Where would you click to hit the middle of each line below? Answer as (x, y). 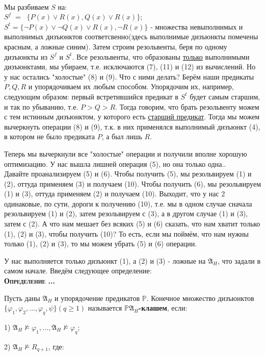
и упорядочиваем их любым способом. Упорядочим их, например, (131, 86)
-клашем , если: (163, 308)
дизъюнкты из (26, 56)
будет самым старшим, (225, 96)
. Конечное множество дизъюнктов (200, 298)
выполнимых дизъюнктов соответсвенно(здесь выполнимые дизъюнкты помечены (131, 36)
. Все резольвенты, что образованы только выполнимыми (161, 56)
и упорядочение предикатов (97, 298)
